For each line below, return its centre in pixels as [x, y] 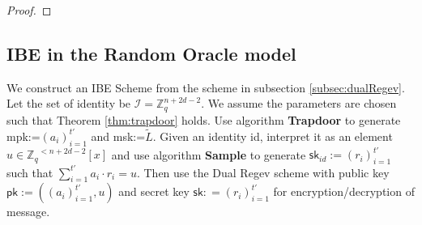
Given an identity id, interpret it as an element [276, 136]
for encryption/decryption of [344, 191]
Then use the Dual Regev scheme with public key [266, 172]
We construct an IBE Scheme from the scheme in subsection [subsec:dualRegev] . [206, 87]
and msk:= [118, 136]
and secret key [154, 191]
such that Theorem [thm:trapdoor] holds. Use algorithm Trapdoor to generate [204, 119]
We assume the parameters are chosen [302, 103]
